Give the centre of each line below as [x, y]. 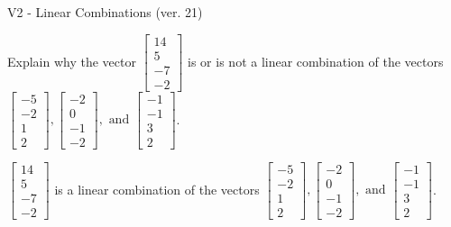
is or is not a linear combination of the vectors [316, 61]
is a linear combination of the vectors [157, 189]
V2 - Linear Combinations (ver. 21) [105, 12]
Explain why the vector [72, 61]
